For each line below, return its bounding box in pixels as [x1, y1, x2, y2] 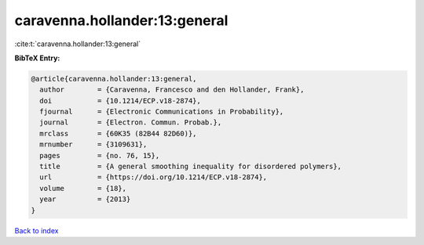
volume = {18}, [39, 184, 127, 193]
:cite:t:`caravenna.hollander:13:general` [14, 39, 141, 49]
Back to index [14, 225, 59, 235]
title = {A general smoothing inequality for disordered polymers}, [39, 162, 342, 171]
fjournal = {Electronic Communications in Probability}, [39, 107, 284, 117]
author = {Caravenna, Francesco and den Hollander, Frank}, [39, 85, 305, 94]
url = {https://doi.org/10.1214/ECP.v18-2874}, [39, 173, 268, 182]
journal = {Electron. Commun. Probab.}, [39, 118, 222, 127]
